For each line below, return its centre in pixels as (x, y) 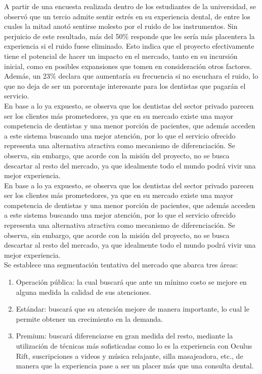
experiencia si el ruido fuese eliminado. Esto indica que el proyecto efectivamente (129, 46)
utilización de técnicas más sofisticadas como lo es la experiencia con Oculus (134, 346)
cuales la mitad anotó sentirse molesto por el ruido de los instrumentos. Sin (121, 26)
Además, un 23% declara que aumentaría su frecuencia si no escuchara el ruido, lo (131, 76)
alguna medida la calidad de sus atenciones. (83, 292)
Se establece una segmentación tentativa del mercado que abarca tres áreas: (121, 265)
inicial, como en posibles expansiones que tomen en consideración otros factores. (128, 66)
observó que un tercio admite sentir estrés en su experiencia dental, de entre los (127, 16)
